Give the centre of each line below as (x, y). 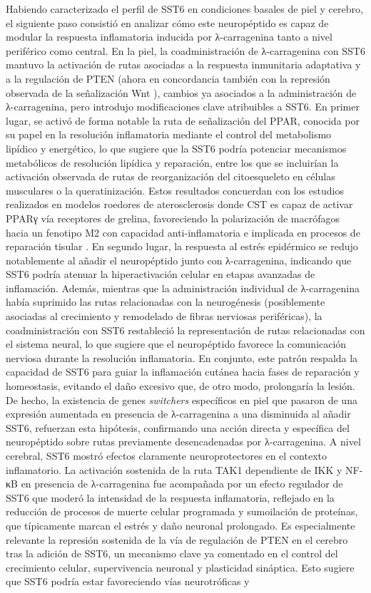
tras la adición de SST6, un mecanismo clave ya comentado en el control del (172, 553)
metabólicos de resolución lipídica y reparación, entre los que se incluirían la (172, 162)
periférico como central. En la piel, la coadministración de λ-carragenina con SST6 (185, 50)
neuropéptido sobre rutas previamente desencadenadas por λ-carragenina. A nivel (183, 442)
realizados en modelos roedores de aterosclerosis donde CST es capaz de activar (179, 204)
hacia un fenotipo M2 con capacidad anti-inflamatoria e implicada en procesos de (183, 232)
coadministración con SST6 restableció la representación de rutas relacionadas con (185, 330)
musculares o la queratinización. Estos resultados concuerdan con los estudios (175, 190)
